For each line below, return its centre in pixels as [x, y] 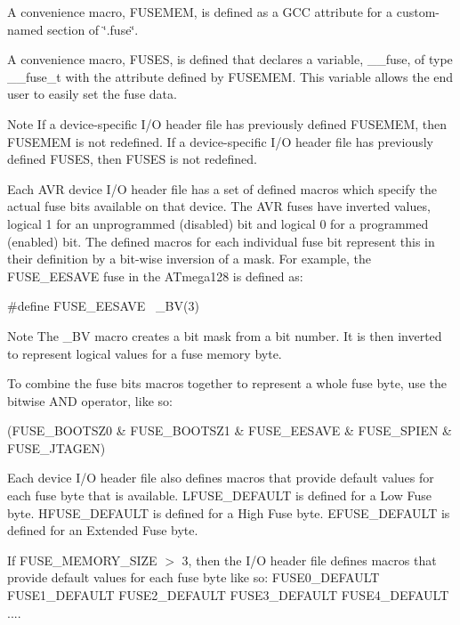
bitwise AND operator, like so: [90, 400]
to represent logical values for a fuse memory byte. [145, 353]
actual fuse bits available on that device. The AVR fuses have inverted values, [219, 206]
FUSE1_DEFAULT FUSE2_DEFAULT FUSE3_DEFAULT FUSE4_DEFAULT [228, 595]
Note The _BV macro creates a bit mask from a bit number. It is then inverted [225, 335]
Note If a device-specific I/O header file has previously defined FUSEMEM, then [227, 123]
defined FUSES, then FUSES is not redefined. [132, 159]
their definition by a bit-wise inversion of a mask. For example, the [189, 259]
